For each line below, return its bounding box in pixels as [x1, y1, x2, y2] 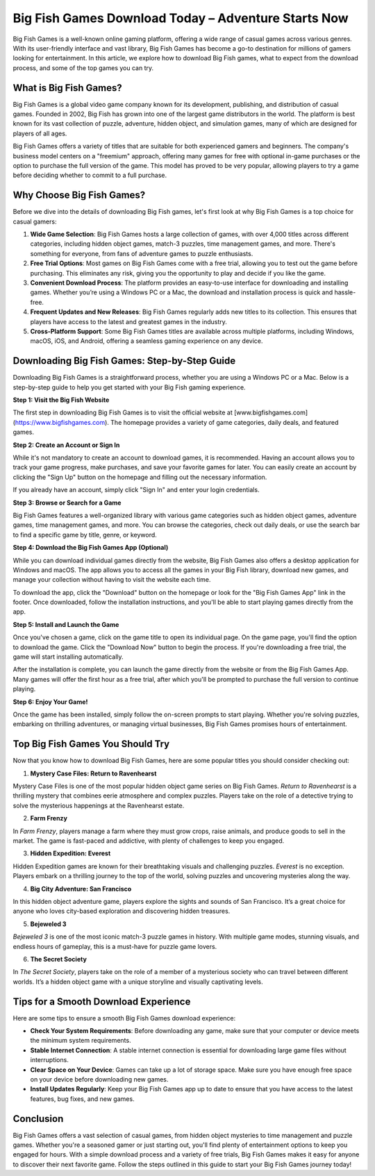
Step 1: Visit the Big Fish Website [12, 396, 110, 404]
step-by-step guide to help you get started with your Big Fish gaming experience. [12, 383, 246, 392]
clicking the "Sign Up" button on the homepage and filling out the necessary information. [12, 473, 267, 481]
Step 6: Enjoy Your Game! [12, 698, 88, 706]
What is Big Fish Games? [12, 82, 122, 94]
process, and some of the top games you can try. [12, 63, 154, 72]
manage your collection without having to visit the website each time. [12, 576, 211, 584]
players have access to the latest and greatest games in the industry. [30, 317, 227, 326]
